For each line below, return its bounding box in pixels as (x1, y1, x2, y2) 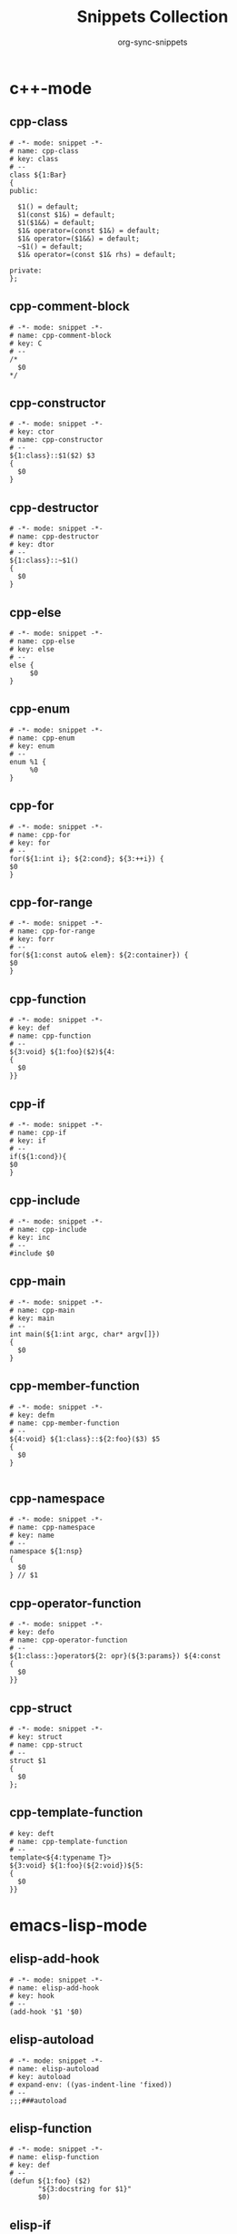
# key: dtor (9, 540, 54, 549)
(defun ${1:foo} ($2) (9, 2177, 92, 2186)
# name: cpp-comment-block (9, 331, 112, 340)
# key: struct (9, 1732, 64, 1741)
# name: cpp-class (9, 146, 79, 156)
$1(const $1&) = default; (17, 210, 116, 220)
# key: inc (9, 1233, 51, 1242)
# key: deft (9, 1829, 54, 1838)
